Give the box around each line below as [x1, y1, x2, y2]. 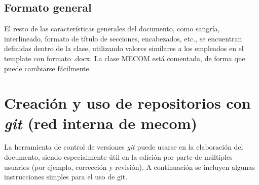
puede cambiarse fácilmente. [4, 63, 91, 73]
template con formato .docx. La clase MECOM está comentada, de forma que [4, 53, 245, 63]
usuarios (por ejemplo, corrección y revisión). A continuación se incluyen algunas [4, 161, 255, 172]
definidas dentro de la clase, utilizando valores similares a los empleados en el [4, 43, 244, 54]
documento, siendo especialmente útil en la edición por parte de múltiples [4, 152, 233, 162]
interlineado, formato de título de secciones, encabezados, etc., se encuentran [4, 33, 242, 43]
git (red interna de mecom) [4, 112, 197, 133]
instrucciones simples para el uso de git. [4, 171, 128, 182]
